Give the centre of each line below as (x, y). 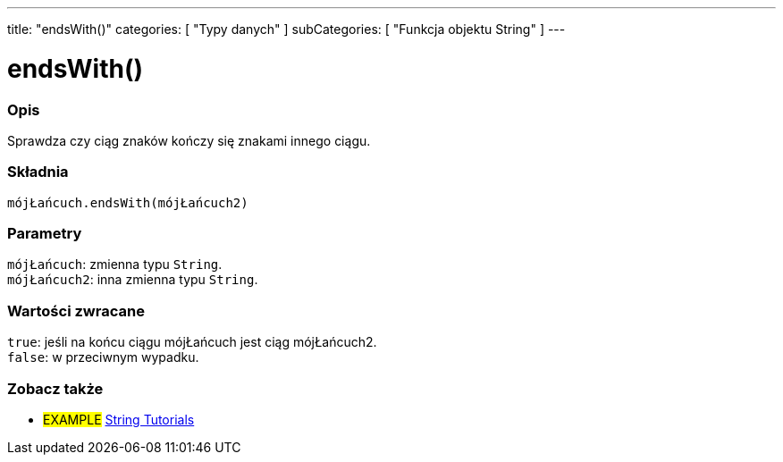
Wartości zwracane (76, 311)
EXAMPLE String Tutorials (119, 419)
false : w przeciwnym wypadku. (103, 357)
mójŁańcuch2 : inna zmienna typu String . (133, 280)
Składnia (38, 172)
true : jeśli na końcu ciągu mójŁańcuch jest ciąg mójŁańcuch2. (192, 342)
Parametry (45, 233)
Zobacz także (55, 388)
